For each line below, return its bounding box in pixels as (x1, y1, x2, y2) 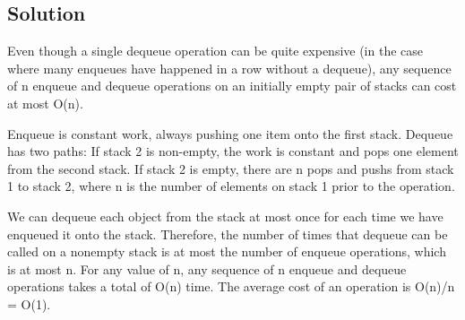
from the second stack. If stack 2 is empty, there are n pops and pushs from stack (7, 159, 454, 177)
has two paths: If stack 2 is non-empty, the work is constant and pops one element (7, 142, 459, 160)
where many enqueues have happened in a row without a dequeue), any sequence (7, 58, 452, 77)
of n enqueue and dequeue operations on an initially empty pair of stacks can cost (7, 76, 457, 95)
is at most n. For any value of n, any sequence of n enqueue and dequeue (7, 259, 407, 278)
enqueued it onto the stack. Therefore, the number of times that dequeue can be (7, 224, 448, 243)
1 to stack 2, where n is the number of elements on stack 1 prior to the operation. (7, 177, 455, 195)
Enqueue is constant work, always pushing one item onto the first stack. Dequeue (7, 124, 453, 143)
